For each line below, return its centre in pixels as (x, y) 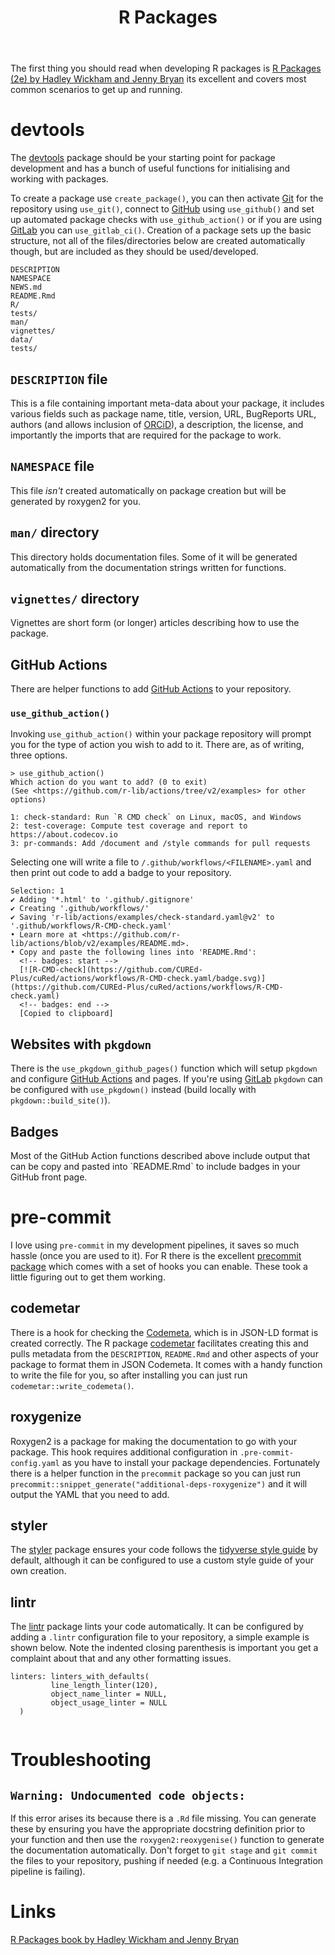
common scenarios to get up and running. (96, 90)
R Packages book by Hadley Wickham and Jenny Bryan (125, 1940)
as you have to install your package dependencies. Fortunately (191, 1462)
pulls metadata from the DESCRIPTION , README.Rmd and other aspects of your (164, 1353)
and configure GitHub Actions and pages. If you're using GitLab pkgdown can (166, 1079)
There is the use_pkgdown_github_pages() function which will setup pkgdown (164, 1068)
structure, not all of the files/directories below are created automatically (158, 241)
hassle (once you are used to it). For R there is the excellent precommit (156, 1256)
